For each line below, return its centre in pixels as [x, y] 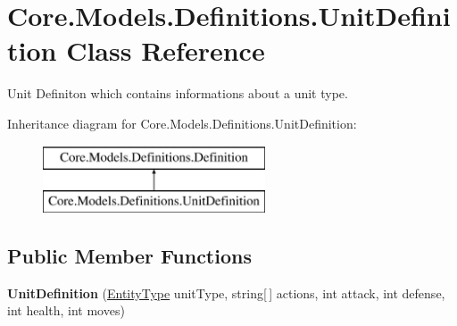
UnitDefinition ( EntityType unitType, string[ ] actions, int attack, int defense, [226, 293]
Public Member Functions [129, 256]
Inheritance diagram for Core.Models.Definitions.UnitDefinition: [182, 123]
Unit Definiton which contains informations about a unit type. [178, 93]
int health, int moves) [66, 310]
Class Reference [166, 50]
